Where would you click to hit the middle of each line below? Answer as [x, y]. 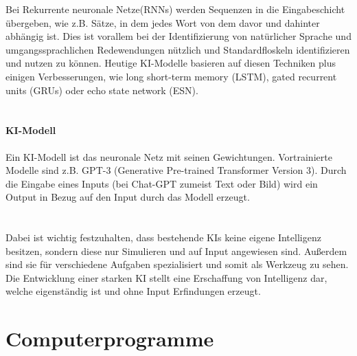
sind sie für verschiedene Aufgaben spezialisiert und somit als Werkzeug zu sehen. [177, 264]
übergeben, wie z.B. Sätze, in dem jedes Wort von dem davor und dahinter [163, 22]
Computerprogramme [110, 338]
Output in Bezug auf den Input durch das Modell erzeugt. [128, 197]
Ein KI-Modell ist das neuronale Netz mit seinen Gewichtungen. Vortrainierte [169, 156]
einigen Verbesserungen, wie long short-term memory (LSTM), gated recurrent [171, 76]
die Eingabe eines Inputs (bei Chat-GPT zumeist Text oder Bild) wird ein [162, 183]
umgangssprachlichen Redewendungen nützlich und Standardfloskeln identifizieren [178, 49]
